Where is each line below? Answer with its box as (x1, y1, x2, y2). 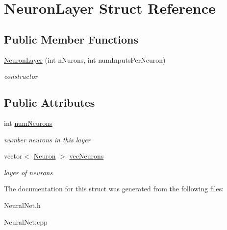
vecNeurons (69, 151, 104, 161)
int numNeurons (4, 117, 52, 128)
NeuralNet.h (4, 200, 41, 210)
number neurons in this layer (4, 134, 91, 144)
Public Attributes (4, 95, 95, 110)
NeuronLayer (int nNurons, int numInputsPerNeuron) (4, 54, 166, 65)
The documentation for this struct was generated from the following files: (4, 184, 224, 194)
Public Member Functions (4, 31, 138, 46)
